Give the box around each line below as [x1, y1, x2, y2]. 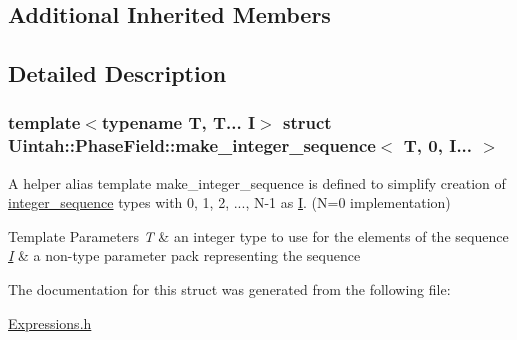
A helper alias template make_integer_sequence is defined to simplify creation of [8, 172, 506, 193]
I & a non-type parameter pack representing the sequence [8, 245, 361, 266]
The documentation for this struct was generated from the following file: [8, 279, 451, 300]
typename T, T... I [101, 110, 256, 135]
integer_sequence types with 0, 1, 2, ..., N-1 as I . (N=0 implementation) [8, 192, 451, 213]
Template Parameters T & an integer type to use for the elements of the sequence [8, 225, 509, 246]
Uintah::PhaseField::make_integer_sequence [8, 133, 376, 158]
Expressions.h [8, 312, 92, 333]
